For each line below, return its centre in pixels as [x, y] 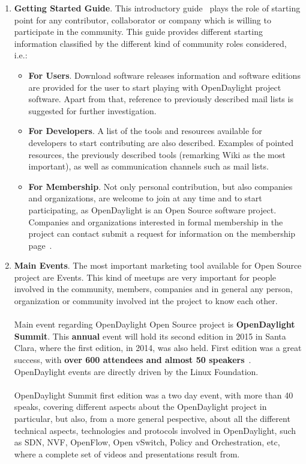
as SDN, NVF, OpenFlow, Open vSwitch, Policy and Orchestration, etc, [147, 442]
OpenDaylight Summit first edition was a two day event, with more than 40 [154, 395]
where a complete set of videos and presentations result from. [127, 453]
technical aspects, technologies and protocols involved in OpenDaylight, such [155, 430]
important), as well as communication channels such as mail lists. [148, 166]
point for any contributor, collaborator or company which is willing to [142, 20]
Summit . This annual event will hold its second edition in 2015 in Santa [150, 336]
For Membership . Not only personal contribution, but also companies [160, 186]
